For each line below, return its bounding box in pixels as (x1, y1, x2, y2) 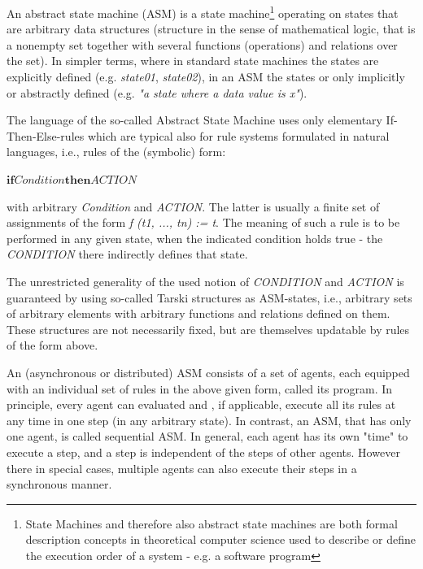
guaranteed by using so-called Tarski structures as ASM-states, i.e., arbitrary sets (7, 289, 412, 306)
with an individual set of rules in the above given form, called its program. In (7, 380, 393, 397)
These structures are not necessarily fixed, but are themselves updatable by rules (7, 320, 410, 337)
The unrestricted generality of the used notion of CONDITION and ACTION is (7, 272, 404, 289)
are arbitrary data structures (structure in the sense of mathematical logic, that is (7, 20, 416, 37)
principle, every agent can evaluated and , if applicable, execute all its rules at (7, 396, 396, 413)
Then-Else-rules (7, 127, 85, 144)
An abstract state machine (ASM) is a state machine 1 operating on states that (7, 2, 399, 21)
